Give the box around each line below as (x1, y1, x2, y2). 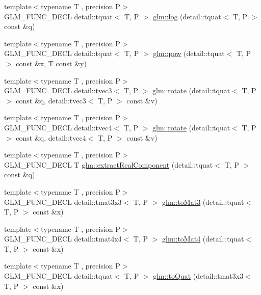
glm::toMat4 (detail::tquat (162, 233, 244, 244)
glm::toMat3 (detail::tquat (162, 196, 244, 207)
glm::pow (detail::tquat (153, 48, 225, 59)
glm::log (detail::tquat (153, 11, 221, 21)
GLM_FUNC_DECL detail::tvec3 (4, 85, 112, 96)
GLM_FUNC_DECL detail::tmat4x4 (4, 233, 122, 244)
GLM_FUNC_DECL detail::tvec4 (4, 122, 112, 132)
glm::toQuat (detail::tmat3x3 (153, 271, 244, 281)
